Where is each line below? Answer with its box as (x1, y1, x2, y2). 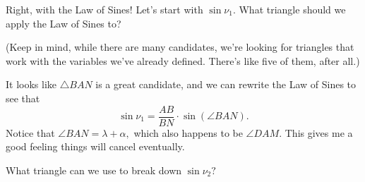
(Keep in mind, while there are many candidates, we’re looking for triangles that (6, 40, 354, 54)
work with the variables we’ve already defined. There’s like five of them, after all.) (6, 53, 360, 68)
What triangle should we (239, 2, 346, 16)
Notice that (6, 125, 55, 140)
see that (6, 90, 40, 105)
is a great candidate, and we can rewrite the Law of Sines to (95, 77, 357, 92)
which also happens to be (133, 125, 243, 140)
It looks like (6, 77, 57, 92)
